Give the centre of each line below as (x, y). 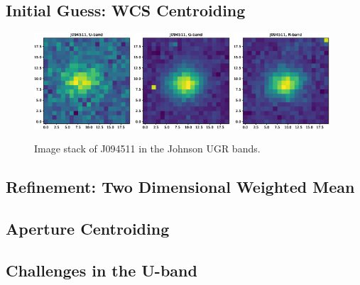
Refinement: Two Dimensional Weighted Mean (180, 187)
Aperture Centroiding (88, 229)
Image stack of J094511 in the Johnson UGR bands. (147, 149)
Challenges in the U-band (102, 270)
